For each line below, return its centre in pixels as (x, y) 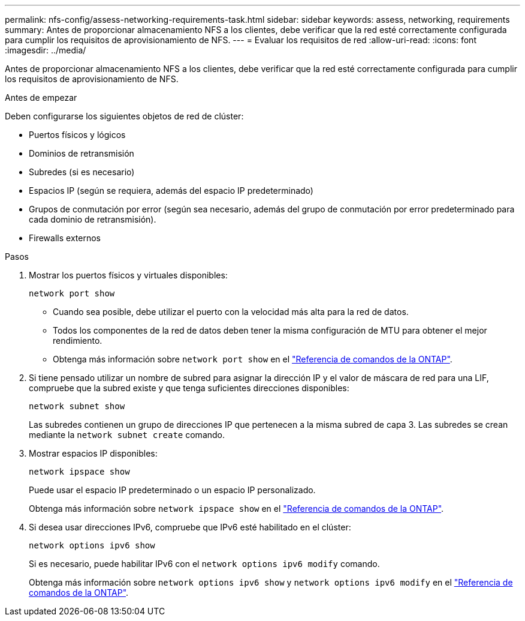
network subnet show (77, 406)
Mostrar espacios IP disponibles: (93, 453)
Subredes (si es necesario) (82, 172)
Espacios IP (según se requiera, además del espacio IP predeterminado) (171, 190)
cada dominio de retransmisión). (93, 219)
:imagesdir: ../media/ (46, 50)
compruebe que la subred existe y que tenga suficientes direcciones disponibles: (189, 388)
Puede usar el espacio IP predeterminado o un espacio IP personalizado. (172, 490)
